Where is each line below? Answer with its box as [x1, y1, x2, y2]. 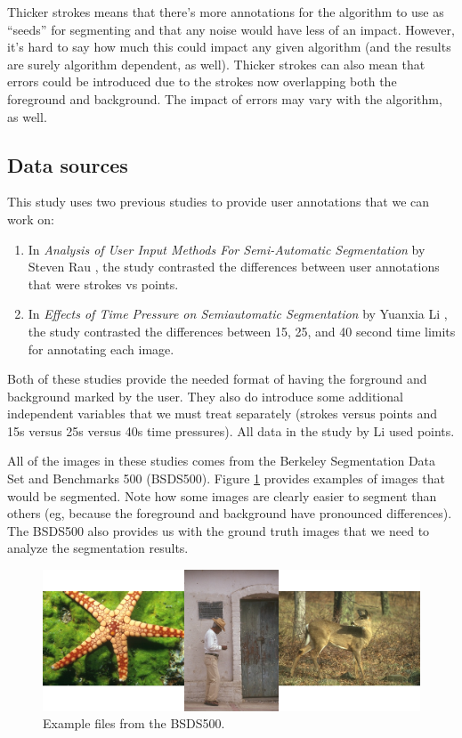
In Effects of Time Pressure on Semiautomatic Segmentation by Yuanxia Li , [28, 304, 448, 323]
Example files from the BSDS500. [43, 714, 225, 733]
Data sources [7, 150, 128, 178]
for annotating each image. [28, 339, 174, 358]
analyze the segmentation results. [7, 539, 189, 557]
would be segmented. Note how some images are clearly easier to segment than [7, 486, 437, 505]
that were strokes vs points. [28, 274, 179, 293]
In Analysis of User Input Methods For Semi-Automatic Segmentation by [28, 239, 426, 258]
